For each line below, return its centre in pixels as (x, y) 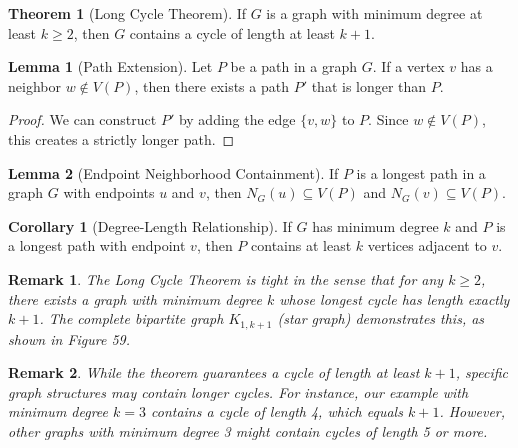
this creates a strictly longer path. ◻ (121, 138)
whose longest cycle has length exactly (394, 298)
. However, (472, 411)
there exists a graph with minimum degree (135, 298)
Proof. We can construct (82, 119)
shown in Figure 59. (69, 338)
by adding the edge (237, 119)
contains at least (301, 245)
